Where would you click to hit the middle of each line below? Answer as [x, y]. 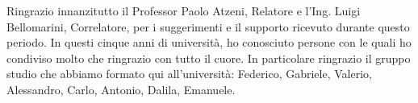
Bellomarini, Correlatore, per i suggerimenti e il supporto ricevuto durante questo [208, 26]
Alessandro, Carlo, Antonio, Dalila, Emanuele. [121, 89]
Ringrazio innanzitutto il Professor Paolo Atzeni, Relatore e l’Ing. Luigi [184, 10]
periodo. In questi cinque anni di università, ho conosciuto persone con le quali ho [209, 42]
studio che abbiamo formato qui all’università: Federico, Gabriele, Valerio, [189, 74]
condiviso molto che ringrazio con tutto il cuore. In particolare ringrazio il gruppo [209, 58]
